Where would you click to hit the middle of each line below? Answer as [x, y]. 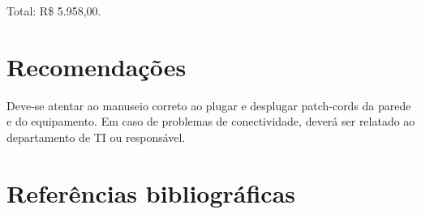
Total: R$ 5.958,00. [54, 11]
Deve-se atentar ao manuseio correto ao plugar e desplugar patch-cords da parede [209, 105]
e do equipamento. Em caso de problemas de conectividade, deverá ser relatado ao [211, 121]
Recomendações [97, 66]
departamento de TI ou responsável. [96, 137]
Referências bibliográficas [151, 193]
